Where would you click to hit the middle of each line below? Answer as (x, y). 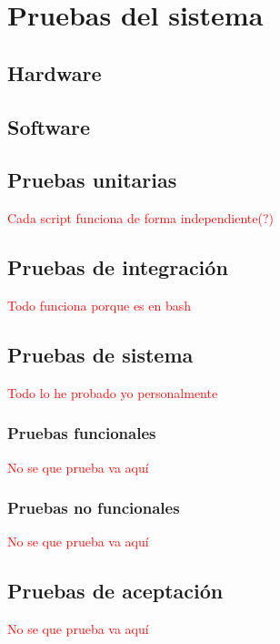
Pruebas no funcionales (94, 508)
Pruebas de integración (118, 267)
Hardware (55, 72)
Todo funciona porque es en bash (100, 305)
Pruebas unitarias (92, 180)
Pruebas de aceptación (115, 591)
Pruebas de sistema (100, 354)
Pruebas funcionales (82, 433)
